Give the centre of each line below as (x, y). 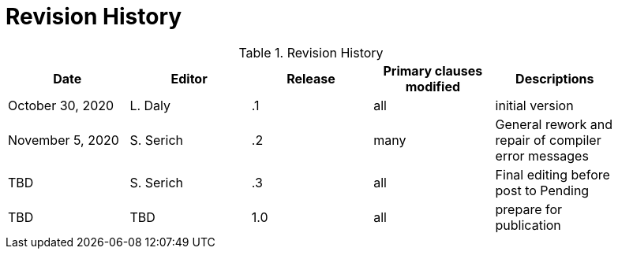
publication (528, 225)
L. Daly (150, 105)
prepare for (529, 209)
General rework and (554, 124)
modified (433, 86)
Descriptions (555, 78)
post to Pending (542, 190)
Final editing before (552, 174)
